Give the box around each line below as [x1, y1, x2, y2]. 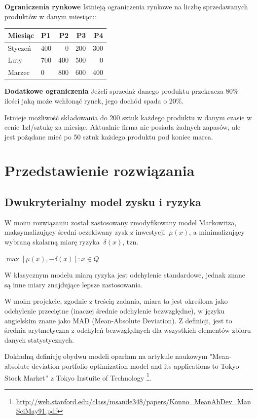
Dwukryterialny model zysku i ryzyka [4, 194, 201, 209]
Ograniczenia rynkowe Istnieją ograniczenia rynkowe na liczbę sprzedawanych [4, 1, 248, 11]
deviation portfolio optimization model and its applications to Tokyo [32, 360, 239, 371]
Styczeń [8, 42, 31, 53]
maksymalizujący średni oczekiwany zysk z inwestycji [4, 227, 165, 237]
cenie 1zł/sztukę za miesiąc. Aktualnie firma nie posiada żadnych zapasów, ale [4, 122, 241, 132]
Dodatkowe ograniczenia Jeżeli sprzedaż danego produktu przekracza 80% [4, 86, 239, 96]
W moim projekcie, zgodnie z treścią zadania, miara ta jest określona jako [4, 296, 228, 306]
